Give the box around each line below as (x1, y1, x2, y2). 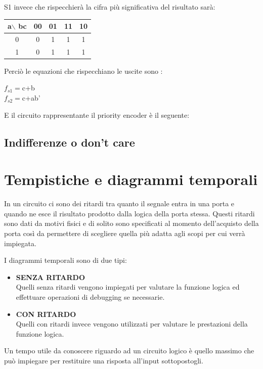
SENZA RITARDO (16, 271, 85, 282)
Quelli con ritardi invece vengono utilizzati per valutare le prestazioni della (16, 318, 248, 329)
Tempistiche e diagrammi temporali (4, 169, 258, 190)
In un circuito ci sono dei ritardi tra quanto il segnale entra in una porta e (4, 198, 235, 209)
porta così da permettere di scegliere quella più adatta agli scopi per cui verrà (4, 227, 245, 238)
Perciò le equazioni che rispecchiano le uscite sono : (4, 65, 163, 76)
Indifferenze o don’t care (4, 134, 135, 150)
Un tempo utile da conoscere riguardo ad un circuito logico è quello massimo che (4, 345, 254, 356)
